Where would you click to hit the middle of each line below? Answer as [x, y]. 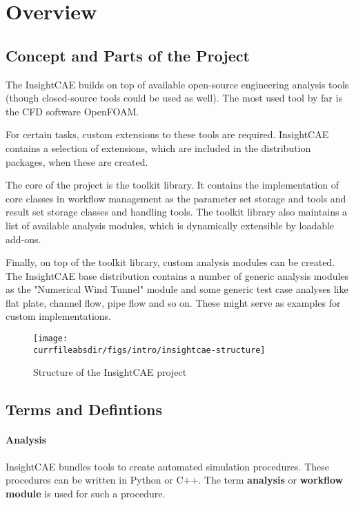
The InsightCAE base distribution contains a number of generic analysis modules [177, 275]
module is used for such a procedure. [86, 493]
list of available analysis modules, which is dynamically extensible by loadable [170, 225]
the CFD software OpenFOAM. [72, 111]
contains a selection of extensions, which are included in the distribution [158, 147]
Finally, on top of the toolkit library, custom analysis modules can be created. [170, 262]
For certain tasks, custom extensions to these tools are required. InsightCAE [167, 134]
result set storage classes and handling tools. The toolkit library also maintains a [177, 212]
